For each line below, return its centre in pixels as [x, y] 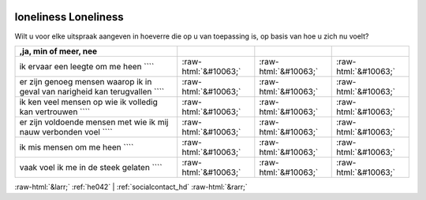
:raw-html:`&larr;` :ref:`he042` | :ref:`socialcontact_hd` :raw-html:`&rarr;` [131, 187]
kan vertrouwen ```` [55, 112]
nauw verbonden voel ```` [66, 131]
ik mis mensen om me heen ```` [77, 147]
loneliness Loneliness [69, 17]
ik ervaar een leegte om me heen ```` [87, 66]
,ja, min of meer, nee [58, 51]
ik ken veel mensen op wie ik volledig [88, 102]
